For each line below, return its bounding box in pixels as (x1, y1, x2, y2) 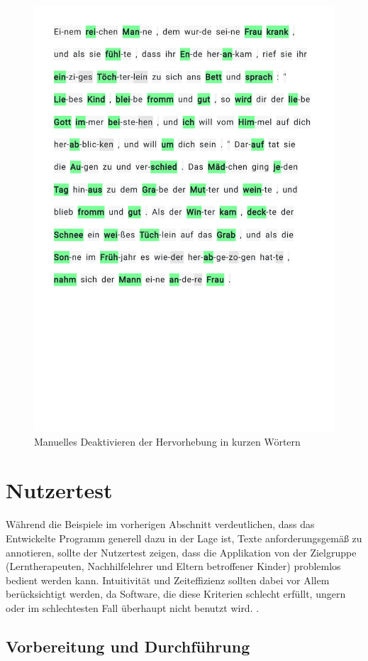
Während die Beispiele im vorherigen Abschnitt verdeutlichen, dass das (6, 517, 315, 532)
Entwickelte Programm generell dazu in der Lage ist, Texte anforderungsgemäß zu (6, 531, 362, 545)
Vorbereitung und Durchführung (6, 635, 250, 657)
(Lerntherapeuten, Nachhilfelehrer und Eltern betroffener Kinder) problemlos (6, 559, 341, 574)
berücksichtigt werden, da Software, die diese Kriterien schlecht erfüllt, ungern (6, 586, 346, 601)
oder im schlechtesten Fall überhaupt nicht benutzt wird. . (6, 600, 260, 615)
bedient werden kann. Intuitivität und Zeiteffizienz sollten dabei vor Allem (6, 572, 330, 587)
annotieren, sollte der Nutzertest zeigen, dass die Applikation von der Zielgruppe (6, 544, 357, 559)
